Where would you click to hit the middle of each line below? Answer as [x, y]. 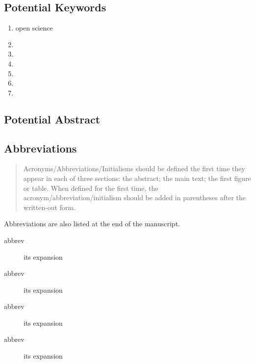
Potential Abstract [52, 119]
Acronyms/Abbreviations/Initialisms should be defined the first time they [134, 168]
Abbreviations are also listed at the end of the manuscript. [92, 224]
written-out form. [50, 207]
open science [34, 28]
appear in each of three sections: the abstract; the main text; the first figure [137, 178]
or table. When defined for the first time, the [91, 188]
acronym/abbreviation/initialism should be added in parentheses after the [134, 197]
